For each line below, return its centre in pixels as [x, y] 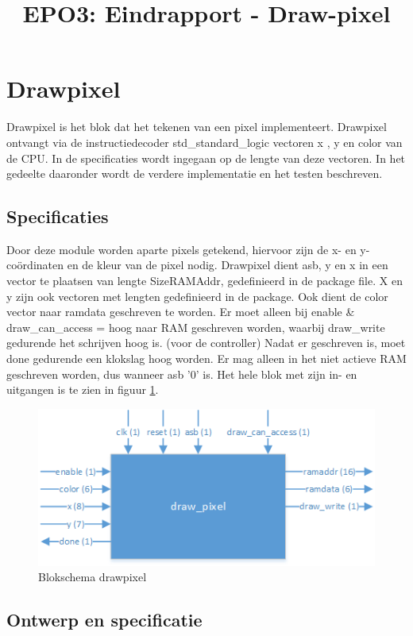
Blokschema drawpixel [93, 577]
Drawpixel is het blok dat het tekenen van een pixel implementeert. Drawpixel [197, 127]
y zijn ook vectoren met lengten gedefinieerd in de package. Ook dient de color [197, 296]
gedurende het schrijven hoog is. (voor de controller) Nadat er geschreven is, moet [206, 343]
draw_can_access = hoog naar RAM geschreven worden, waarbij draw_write [196, 327]
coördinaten [35, 265]
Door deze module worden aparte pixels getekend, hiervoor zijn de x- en [181, 249]
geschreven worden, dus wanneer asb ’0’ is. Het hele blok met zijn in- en [182, 374]
